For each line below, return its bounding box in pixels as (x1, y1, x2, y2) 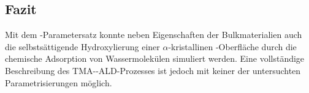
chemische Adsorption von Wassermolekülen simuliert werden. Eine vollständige (5, 52, 305, 65)
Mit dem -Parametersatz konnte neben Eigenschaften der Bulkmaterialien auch (5, 28, 302, 41)
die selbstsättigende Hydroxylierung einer (5, 40, 160, 53)
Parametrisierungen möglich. (5, 76, 112, 89)
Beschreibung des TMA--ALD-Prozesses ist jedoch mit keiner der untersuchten (5, 64, 301, 76)
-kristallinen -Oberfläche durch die (168, 40, 297, 53)
